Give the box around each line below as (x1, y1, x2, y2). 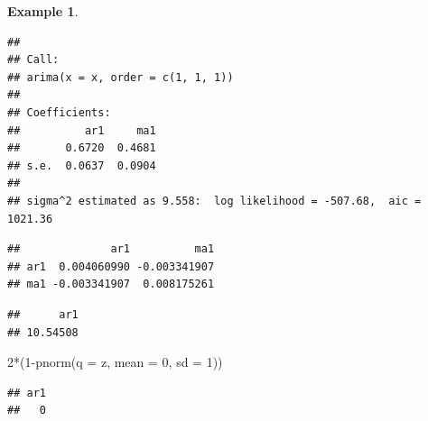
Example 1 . (7, 2, 79, 20)
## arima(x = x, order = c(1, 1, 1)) (7, 70, 234, 84)
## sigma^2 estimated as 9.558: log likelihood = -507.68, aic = (7, 194, 422, 207)
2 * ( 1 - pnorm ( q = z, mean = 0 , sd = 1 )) (7, 352, 223, 371)
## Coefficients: (7, 105, 111, 119)
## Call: (7, 53, 60, 67)
